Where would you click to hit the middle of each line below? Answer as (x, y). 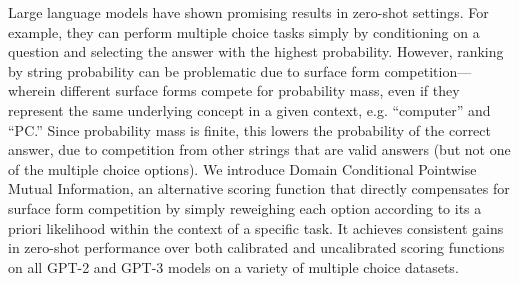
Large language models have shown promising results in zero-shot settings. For (248, 12)
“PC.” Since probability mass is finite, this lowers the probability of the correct (249, 129)
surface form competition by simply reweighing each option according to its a (245, 207)
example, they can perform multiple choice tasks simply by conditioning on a (244, 31)
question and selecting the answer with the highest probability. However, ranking (256, 51)
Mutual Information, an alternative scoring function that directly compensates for (259, 188)
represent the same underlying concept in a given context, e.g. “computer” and (249, 109)
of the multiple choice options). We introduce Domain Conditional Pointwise (242, 168)
